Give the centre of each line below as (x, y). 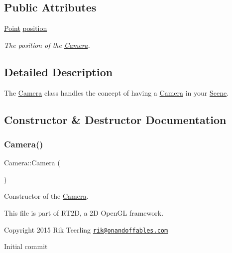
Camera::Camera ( (32, 163)
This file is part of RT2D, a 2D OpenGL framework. (84, 212)
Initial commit (26, 246)
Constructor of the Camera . (46, 196)
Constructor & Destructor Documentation (115, 119)
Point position (26, 28)
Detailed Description (58, 71)
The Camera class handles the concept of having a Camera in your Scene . (116, 92)
